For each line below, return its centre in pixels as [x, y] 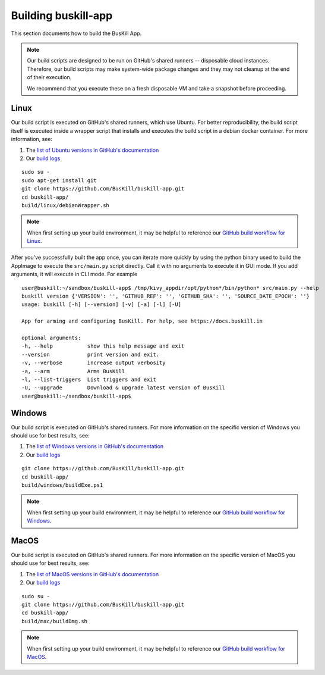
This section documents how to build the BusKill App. [76, 33]
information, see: [32, 139]
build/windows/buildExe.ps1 [62, 485]
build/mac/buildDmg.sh [55, 621]
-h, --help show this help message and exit [103, 346]
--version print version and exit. [91, 354]
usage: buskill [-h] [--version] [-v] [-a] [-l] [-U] [101, 304]
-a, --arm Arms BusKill [73, 371]
